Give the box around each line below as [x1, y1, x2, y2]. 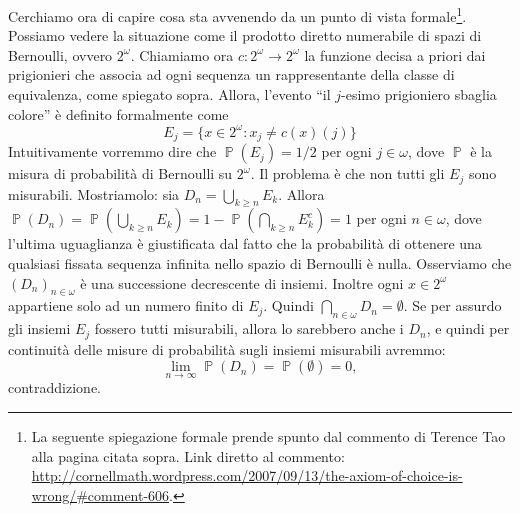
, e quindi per [426, 318, 510, 339]
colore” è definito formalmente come [8, 103, 229, 124]
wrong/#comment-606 [31, 484, 170, 505]
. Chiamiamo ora [130, 44, 234, 65]
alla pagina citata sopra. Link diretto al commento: [31, 445, 345, 466]
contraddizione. [8, 377, 102, 398]
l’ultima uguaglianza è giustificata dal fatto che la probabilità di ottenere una [8, 233, 482, 254]
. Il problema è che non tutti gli [250, 163, 445, 184]
